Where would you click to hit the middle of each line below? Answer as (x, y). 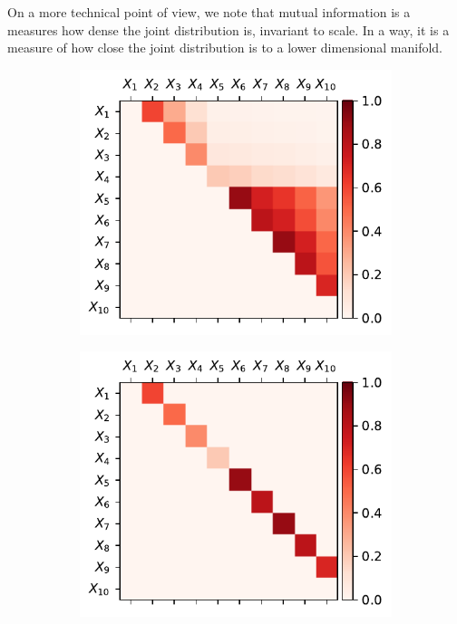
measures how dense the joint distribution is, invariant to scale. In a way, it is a (228, 29)
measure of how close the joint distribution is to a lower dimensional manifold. (225, 48)
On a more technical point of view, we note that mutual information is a (209, 12)
